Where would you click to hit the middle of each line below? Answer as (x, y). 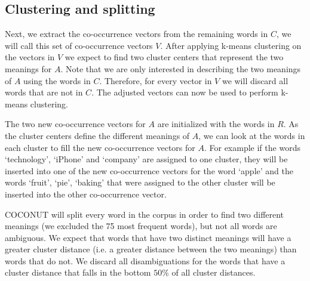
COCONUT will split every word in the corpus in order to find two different (145, 214)
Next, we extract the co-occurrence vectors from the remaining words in (136, 34)
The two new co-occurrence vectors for (75, 124)
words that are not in (44, 92)
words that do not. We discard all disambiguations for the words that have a (145, 260)
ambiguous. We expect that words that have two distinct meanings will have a (148, 237)
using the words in (57, 80)
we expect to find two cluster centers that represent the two (174, 57)
